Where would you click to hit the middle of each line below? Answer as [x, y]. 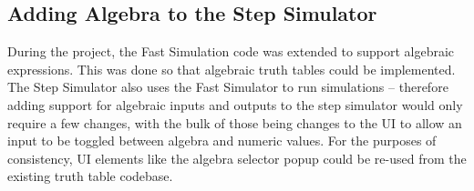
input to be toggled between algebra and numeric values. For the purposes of [222, 141]
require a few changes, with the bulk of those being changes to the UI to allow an [235, 122]
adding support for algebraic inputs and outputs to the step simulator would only [235, 104]
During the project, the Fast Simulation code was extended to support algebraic [231, 51]
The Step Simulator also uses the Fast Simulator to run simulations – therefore [228, 87]
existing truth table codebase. [90, 176]
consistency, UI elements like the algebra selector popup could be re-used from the [237, 158]
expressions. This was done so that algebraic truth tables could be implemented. [232, 69]
